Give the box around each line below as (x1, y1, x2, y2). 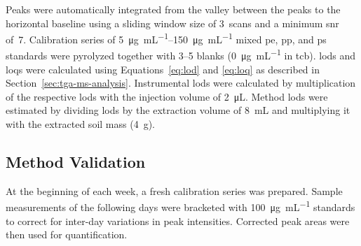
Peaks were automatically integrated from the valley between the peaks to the (6, 2, 341, 16)
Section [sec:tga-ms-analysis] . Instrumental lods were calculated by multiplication (6, 75, 356, 90)
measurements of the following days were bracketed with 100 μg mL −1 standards (6, 198, 355, 215)
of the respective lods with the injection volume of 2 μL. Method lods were (6, 89, 328, 103)
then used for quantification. (6, 227, 128, 242)
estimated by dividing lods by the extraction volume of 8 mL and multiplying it (6, 103, 350, 117)
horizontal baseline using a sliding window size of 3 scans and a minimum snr (6, 15, 339, 30)
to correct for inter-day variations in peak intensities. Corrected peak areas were (6, 213, 350, 228)
